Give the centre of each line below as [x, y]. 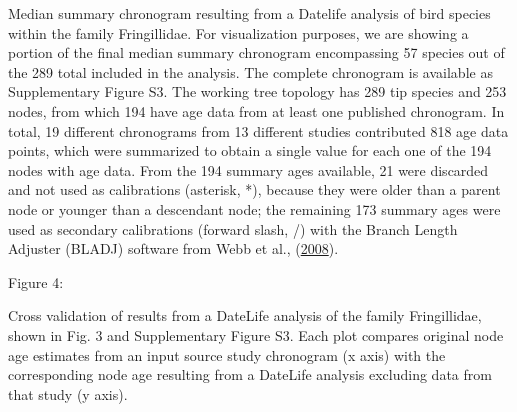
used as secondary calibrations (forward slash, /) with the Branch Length [233, 228]
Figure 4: [36, 281]
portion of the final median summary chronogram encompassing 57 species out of [256, 52]
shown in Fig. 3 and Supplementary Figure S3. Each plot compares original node [256, 334]
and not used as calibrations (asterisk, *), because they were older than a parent [254, 189]
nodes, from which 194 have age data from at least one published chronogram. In [256, 110]
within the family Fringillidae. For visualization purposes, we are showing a [238, 32]
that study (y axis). [68, 393]
